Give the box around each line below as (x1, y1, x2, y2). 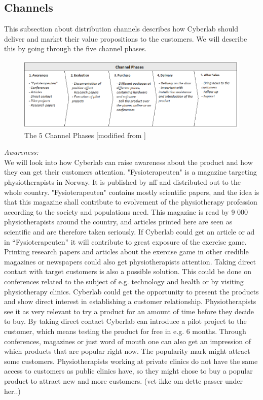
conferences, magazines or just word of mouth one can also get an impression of (4, 336, 251, 346)
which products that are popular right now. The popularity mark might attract (4, 346, 250, 356)
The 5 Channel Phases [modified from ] (24, 129, 146, 140)
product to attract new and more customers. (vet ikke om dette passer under (4, 375, 243, 386)
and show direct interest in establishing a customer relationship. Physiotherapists (4, 296, 256, 307)
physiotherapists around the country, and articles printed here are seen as (4, 216, 233, 227)
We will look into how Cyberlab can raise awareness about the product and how (4, 156, 253, 167)
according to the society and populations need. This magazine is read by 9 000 (4, 206, 248, 217)
